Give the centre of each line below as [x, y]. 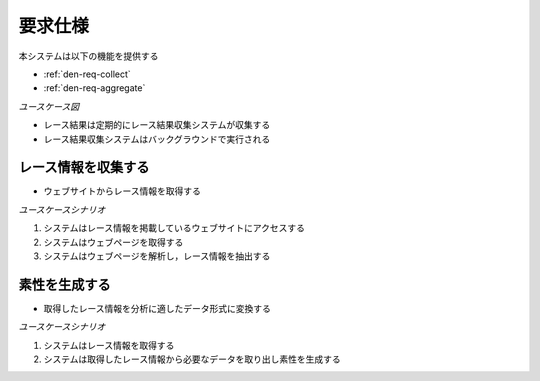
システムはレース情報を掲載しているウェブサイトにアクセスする [174, 228]
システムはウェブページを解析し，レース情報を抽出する [157, 256]
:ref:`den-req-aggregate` [94, 88]
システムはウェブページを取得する [113, 242]
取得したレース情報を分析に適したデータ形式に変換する [157, 308]
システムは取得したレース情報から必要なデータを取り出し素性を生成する [192, 359]
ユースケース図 [49, 106]
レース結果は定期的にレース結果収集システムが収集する [157, 125]
